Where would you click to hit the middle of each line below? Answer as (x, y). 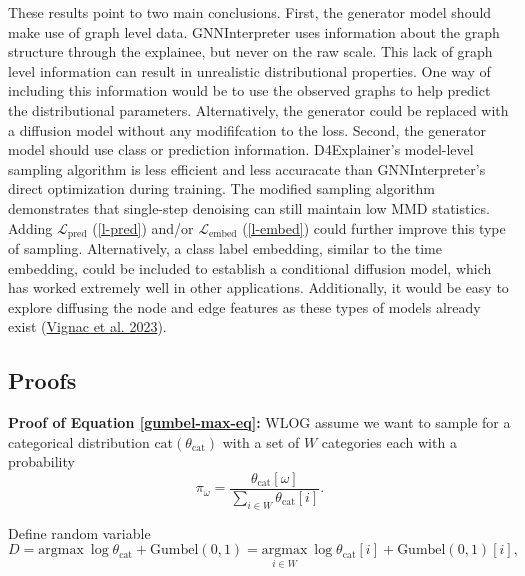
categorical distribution (79, 441)
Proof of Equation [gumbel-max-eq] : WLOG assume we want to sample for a (259, 422)
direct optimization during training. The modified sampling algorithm (221, 188)
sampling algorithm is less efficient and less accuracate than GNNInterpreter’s (247, 168)
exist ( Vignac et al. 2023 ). (87, 326)
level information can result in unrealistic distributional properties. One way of (249, 70)
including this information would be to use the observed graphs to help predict (249, 90)
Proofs (42, 380)
